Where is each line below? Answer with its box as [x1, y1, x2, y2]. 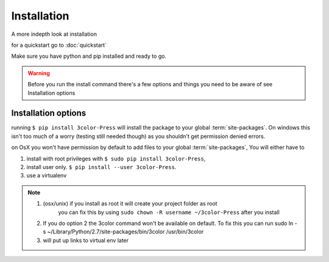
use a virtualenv [26, 172, 67, 179]
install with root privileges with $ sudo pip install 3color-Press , [26, 155, 206, 162]
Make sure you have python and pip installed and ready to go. [11, 52, 167, 60]
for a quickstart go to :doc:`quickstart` [11, 41, 107, 49]
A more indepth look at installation [11, 30, 97, 38]
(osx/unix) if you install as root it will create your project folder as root [43, 200, 218, 207]
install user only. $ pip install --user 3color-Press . [26, 163, 177, 170]
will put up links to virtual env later [43, 236, 129, 244]
